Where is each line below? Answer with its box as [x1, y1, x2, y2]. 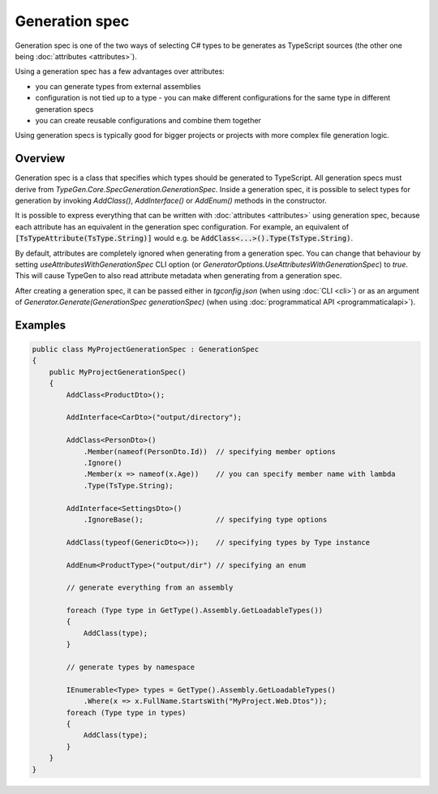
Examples [15, 318, 67, 332]
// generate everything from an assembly [66, 583, 234, 592]
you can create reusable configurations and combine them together [35, 115, 261, 125]
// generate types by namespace [66, 663, 195, 672]
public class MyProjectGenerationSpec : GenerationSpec [32, 345, 260, 354]
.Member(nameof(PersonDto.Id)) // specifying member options [83, 447, 337, 456]
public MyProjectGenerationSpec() [49, 367, 187, 376]
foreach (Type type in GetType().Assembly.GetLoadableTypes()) [66, 606, 324, 616]
